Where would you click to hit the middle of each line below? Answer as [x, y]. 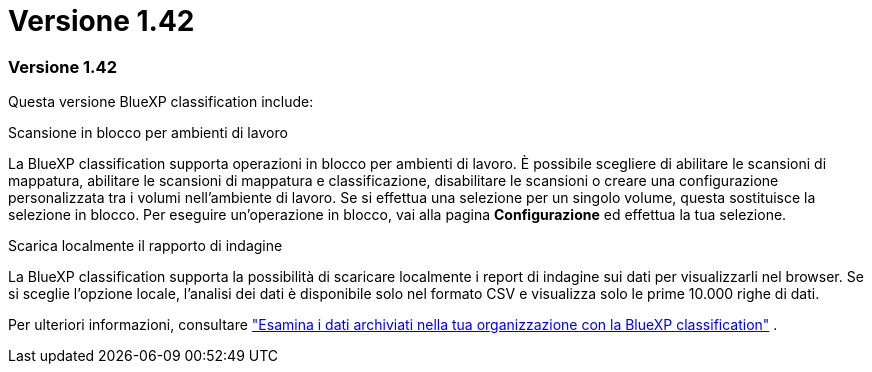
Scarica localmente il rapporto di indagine [145, 246]
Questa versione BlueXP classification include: [161, 102]
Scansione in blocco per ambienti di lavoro [148, 133]
